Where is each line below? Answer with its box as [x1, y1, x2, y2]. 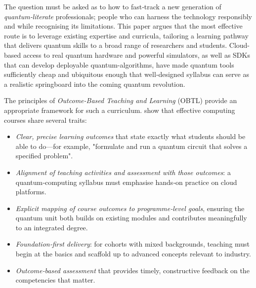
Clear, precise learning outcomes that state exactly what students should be [15, 131, 246, 142]
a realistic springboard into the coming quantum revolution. [4, 78, 185, 89]
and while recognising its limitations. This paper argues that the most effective [4, 21, 243, 31]
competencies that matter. [15, 275, 95, 285]
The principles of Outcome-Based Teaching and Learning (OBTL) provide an [4, 95, 237, 106]
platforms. [15, 186, 46, 197]
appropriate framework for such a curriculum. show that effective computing [4, 105, 235, 115]
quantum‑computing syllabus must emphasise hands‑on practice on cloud [15, 177, 237, 187]
